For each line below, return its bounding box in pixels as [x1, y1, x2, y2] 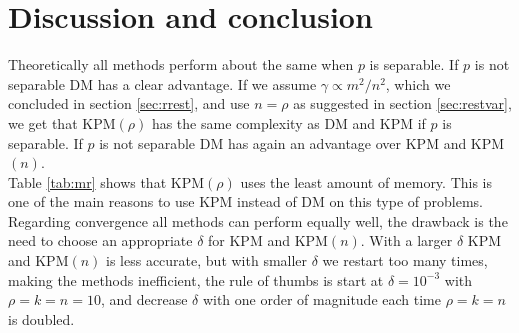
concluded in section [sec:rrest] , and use [8, 93, 250, 114]
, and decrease [100, 289, 188, 310]
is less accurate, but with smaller [106, 250, 308, 271]
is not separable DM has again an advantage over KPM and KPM [99, 132, 505, 153]
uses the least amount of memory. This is [240, 171, 493, 192]
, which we [385, 73, 451, 94]
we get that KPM [8, 112, 116, 133]
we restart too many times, [322, 250, 488, 271]
